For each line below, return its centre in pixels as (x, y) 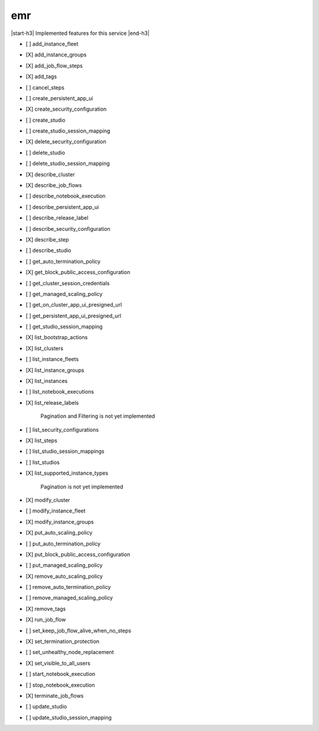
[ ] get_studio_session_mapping (64, 327)
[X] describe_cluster (50, 174)
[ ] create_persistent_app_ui (59, 98)
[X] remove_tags (46, 608)
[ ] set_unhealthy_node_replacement (70, 652)
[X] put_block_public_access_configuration (78, 554)
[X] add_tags (41, 76)
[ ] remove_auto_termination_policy (68, 587)
